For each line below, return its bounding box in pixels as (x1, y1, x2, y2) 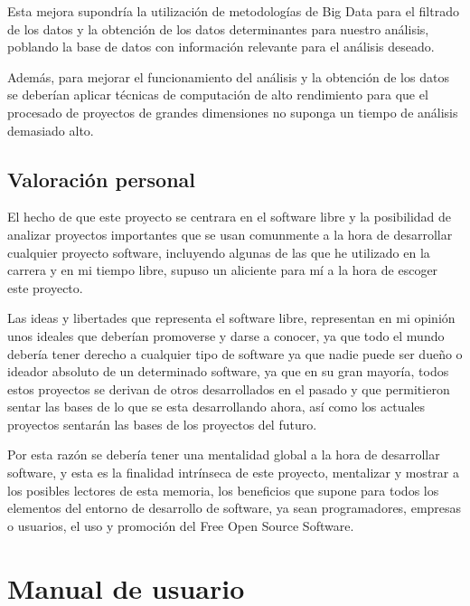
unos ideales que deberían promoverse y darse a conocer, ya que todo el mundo (7, 326, 445, 345)
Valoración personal (7, 165, 195, 193)
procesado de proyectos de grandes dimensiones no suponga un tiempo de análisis (7, 102, 458, 121)
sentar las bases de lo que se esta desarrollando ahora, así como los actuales (7, 397, 426, 416)
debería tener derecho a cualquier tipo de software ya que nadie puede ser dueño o (7, 344, 463, 363)
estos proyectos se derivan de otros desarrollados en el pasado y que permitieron (7, 379, 450, 398)
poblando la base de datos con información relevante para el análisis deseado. (7, 37, 435, 56)
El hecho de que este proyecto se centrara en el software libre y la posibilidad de (7, 207, 452, 226)
